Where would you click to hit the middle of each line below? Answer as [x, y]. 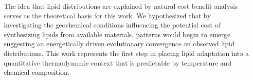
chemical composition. [37, 72]
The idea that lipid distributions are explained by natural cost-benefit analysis [121, 6]
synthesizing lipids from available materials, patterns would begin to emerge [117, 34]
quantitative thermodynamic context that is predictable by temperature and [118, 62]
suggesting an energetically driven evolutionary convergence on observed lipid [119, 44]
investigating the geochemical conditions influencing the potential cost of [112, 25]
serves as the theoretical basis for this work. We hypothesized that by [108, 15]
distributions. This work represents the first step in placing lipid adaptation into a [126, 53]
